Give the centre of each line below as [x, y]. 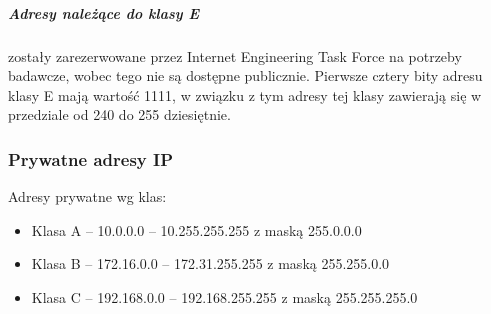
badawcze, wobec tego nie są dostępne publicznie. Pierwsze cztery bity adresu [245, 75]
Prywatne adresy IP [90, 158]
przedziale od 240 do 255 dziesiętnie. [119, 114]
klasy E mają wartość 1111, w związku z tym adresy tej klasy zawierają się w [245, 94]
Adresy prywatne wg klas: [87, 196]
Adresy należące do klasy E [104, 12]
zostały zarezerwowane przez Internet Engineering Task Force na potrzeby [235, 55]
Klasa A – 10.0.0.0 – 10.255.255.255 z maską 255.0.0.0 [196, 229]
